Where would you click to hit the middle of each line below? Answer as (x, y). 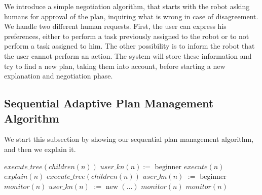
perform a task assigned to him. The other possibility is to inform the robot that (129, 46)
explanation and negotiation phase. (59, 76)
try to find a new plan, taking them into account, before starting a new (115, 66)
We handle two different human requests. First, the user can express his (115, 26)
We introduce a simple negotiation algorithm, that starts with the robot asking (127, 6)
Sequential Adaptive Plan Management (109, 103)
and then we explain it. (40, 149)
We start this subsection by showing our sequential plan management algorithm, (129, 139)
